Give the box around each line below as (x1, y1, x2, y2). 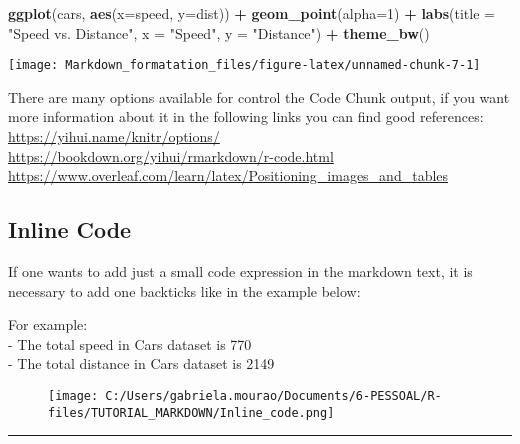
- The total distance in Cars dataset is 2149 (8, 353, 275, 374)
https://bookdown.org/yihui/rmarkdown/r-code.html (8, 145, 334, 166)
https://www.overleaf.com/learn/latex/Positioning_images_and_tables (8, 165, 449, 186)
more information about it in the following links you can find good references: (8, 106, 484, 127)
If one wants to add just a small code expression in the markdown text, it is (8, 261, 473, 282)
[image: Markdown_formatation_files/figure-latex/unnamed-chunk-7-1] (8, 58, 481, 73)
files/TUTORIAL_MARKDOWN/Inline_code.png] (48, 405, 335, 420)
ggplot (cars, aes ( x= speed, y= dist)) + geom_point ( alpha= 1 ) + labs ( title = (8, 3, 495, 23)
